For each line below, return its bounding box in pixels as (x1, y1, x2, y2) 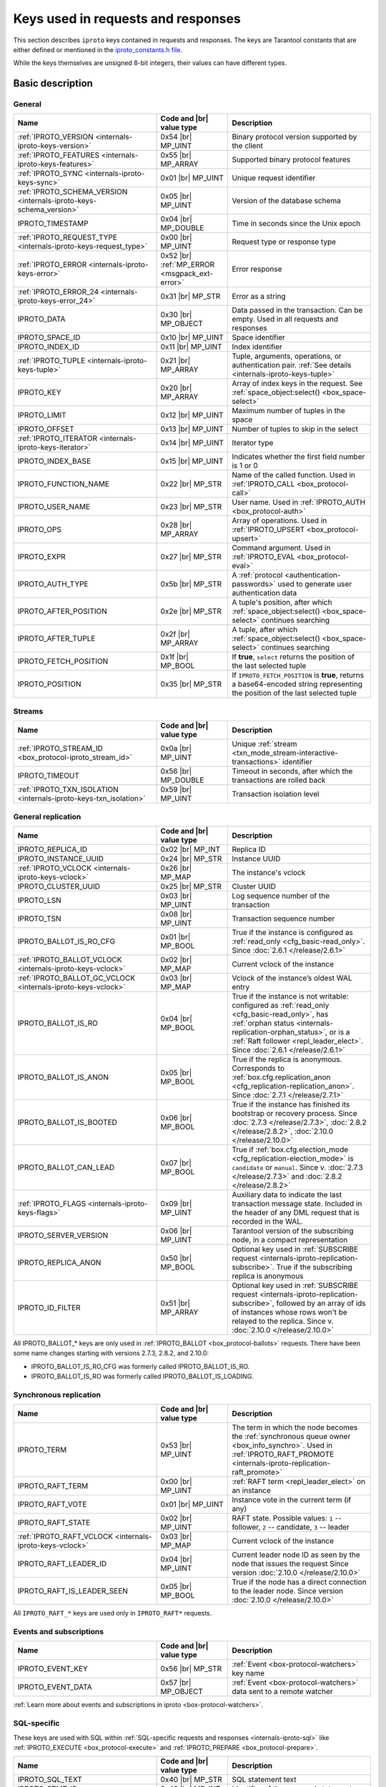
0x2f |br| (160, 629, 191, 639)
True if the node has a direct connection (232, 1577, 367, 1587)
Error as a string (232, 292, 286, 302)
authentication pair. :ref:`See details (232, 360, 352, 370)
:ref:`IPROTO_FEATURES (17, 150, 100, 160)
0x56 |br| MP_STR (160, 1664, 222, 1674)
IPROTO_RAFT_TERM (17, 1481, 89, 1491)
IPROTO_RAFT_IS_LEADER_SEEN (17, 1586, 129, 1596)
